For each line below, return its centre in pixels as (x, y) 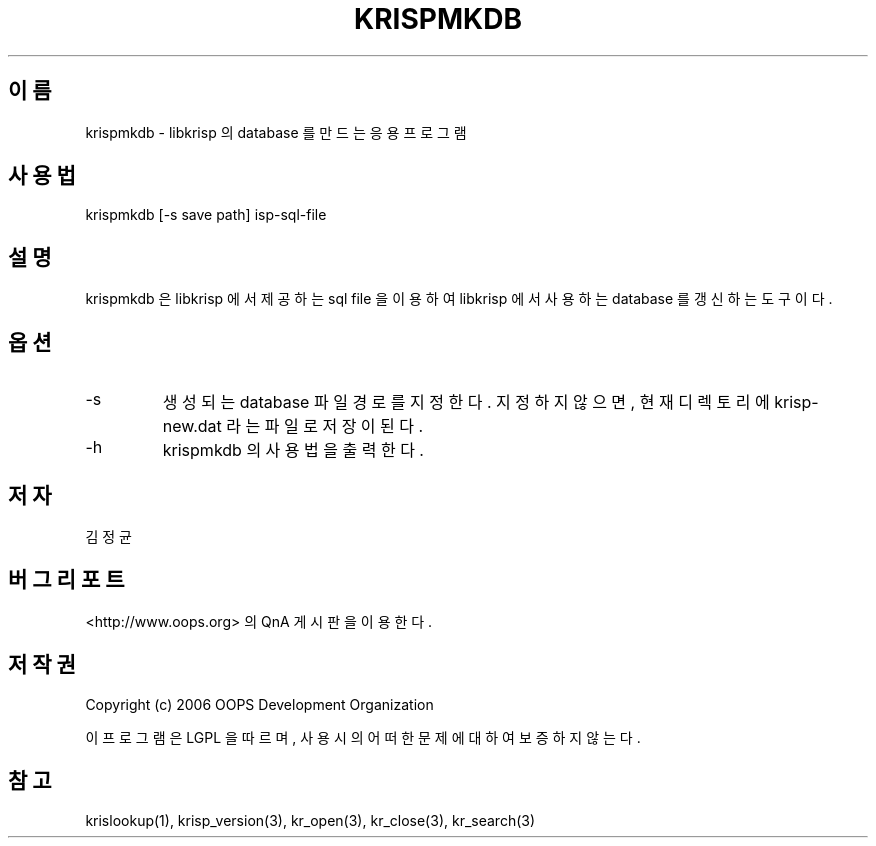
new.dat (192, 426)
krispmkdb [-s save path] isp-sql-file (206, 215)
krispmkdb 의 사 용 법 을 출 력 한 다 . (293, 450)
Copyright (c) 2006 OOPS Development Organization (259, 704)
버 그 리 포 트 (66, 580)
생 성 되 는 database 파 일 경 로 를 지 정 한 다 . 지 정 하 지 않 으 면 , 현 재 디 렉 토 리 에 (466, 402)
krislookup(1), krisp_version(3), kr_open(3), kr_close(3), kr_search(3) (310, 820)
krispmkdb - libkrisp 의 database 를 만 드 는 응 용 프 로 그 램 (276, 132)
